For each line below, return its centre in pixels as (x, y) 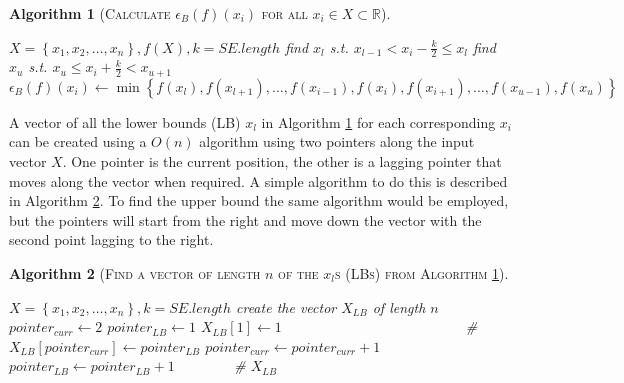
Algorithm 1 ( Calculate (90, 13)
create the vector (286, 306)
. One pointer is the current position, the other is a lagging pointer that (282, 161)
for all (284, 13)
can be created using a (78, 141)
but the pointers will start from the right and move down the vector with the (245, 219)
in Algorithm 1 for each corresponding (378, 121)
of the (298, 273)
